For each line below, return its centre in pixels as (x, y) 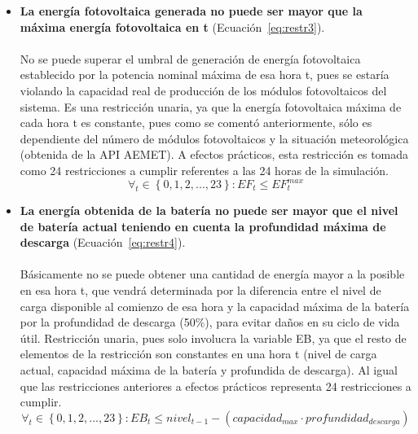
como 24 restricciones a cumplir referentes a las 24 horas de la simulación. (204, 170)
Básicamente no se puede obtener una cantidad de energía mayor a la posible (212, 274)
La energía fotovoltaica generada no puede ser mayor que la (191, 11)
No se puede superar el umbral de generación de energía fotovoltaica (190, 58)
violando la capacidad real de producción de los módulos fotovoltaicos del (203, 90)
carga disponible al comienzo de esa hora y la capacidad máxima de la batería (215, 306)
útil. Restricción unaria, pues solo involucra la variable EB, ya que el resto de (213, 338)
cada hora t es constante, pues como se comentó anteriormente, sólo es (196, 123)
